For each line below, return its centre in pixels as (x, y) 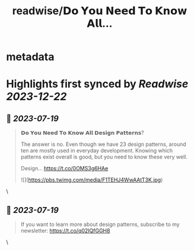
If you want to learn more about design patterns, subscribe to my (100, 224)
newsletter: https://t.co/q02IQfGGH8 (65, 231)
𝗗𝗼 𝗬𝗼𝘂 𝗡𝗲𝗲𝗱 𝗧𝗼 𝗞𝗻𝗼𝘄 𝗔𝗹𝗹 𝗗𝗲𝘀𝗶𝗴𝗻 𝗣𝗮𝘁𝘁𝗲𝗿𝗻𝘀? (82, 133)
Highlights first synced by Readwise (97, 84)
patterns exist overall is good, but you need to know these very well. (104, 157)
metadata (30, 57)
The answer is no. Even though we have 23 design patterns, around (104, 144)
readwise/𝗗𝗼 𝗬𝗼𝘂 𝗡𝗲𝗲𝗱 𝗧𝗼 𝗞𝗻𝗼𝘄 (100, 11)
